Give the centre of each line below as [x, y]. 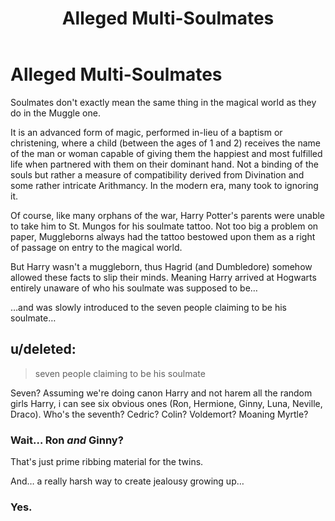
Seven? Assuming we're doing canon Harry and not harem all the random [161, 393]
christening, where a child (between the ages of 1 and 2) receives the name [165, 143]
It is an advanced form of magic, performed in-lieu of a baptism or [146, 132]
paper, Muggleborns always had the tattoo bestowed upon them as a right [163, 236]
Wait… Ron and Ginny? [67, 440]
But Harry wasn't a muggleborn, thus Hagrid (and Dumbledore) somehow [161, 266]
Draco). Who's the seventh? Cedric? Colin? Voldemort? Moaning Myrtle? [159, 414]
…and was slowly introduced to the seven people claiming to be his [148, 307]
